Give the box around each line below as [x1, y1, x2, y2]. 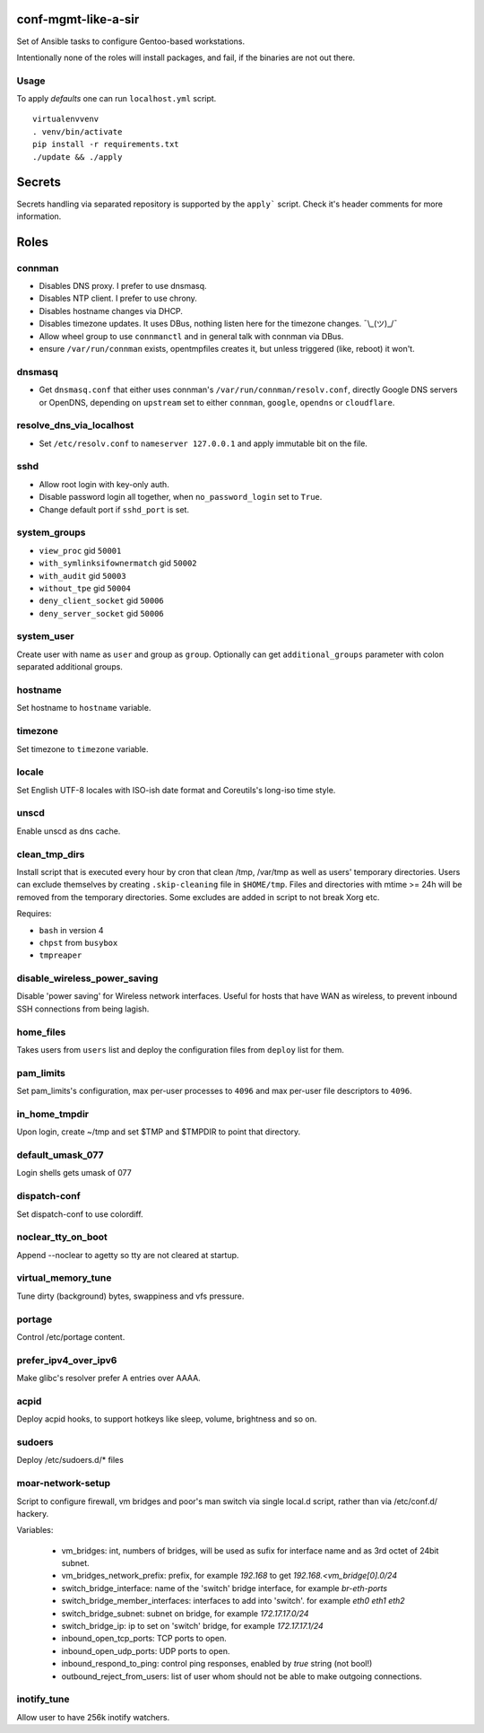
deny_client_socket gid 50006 [39, 595, 165, 606]
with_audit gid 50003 [39, 570, 126, 581]
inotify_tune [16, 1693, 71, 1705]
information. [16, 211, 62, 222]
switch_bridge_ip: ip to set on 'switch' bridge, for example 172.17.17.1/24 [61, 1621, 324, 1632]
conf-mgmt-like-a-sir [16, 12, 140, 27]
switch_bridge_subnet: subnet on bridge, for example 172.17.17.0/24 [61, 1607, 309, 1619]
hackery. [16, 1508, 49, 1519]
